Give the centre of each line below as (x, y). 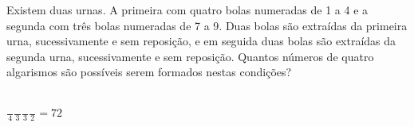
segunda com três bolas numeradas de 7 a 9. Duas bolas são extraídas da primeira (207, 25)
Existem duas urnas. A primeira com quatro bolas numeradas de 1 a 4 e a (187, 10)
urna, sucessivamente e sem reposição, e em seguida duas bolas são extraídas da (201, 41)
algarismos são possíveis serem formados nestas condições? (149, 72)
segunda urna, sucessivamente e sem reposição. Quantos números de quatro (190, 56)
